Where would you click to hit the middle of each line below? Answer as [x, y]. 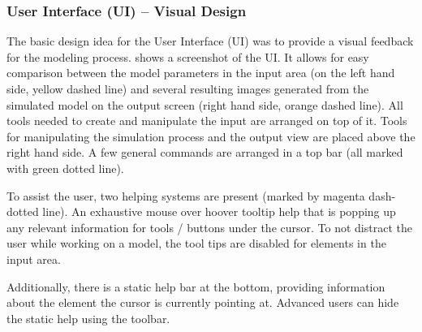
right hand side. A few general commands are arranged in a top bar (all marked [205, 152]
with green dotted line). [65, 168]
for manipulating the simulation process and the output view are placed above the [211, 136]
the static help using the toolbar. [88, 318]
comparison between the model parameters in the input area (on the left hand [201, 73]
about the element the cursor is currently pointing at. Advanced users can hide [203, 302]
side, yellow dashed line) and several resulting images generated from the [188, 88]
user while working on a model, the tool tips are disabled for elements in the [196, 243]
